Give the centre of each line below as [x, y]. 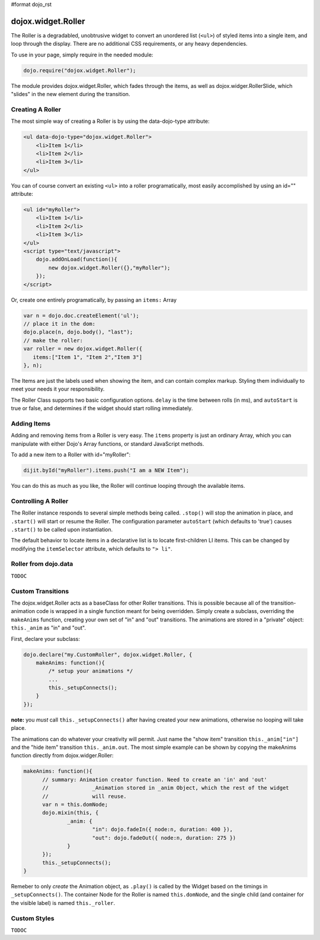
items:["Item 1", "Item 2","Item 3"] [87, 357]
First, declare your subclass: [45, 639]
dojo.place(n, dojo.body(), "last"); [78, 332]
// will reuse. [84, 796]
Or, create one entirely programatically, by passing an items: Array [94, 300]
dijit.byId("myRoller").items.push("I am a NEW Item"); [106, 470]
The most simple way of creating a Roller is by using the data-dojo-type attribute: [110, 121]
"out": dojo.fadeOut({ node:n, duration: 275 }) [164, 838]
